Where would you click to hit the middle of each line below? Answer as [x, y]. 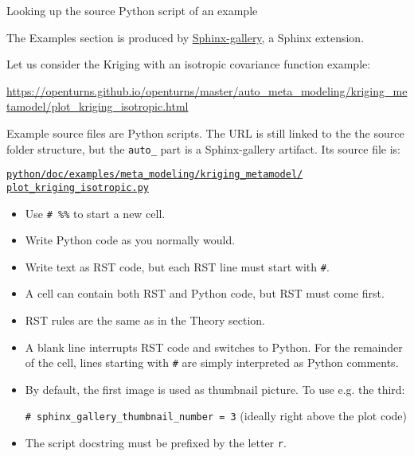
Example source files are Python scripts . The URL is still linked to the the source [205, 133]
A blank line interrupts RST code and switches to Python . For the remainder [214, 347]
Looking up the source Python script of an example [132, 10]
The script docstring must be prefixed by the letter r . [156, 443]
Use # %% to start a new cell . [95, 213]
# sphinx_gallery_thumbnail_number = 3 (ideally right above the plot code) [216, 416]
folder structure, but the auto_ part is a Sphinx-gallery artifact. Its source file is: [203, 148]
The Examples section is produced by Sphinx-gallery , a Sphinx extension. [186, 37]
